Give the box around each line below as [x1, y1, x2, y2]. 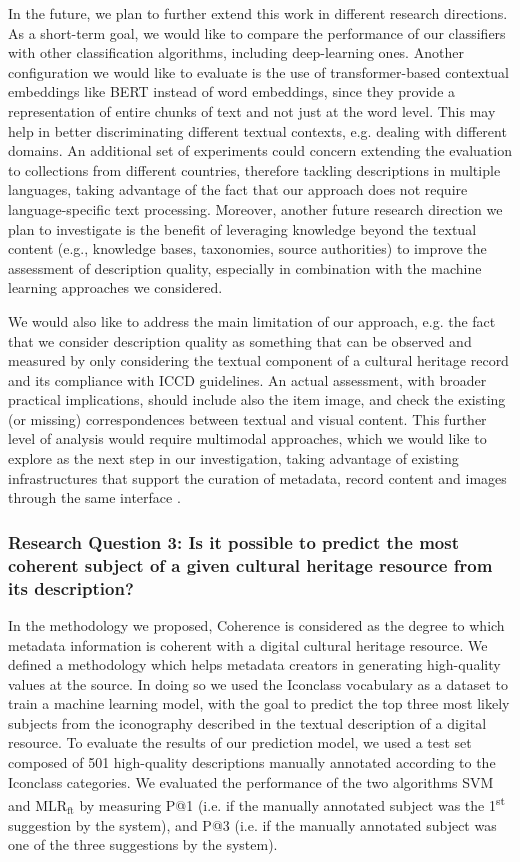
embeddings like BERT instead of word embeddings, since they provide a [8, 81, 456, 102]
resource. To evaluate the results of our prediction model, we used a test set [8, 732, 472, 753]
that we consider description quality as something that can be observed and [8, 330, 472, 351]
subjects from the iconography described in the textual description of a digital [8, 712, 487, 733]
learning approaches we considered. [8, 277, 223, 298]
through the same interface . [8, 487, 181, 508]
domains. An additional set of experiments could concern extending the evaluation [8, 140, 512, 161]
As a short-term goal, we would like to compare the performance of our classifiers [8, 22, 506, 43]
